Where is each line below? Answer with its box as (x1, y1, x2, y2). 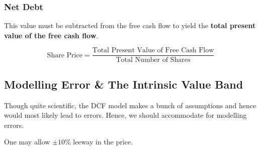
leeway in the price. (73, 136, 133, 147)
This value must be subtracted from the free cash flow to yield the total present (4, 20, 256, 31)
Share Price (47, 51, 82, 59)
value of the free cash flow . (4, 30, 99, 40)
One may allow (4, 136, 50, 147)
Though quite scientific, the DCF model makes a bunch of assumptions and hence (4, 100, 256, 110)
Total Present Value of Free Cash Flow (92, 47, 214, 54)
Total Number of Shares (116, 56, 191, 64)
